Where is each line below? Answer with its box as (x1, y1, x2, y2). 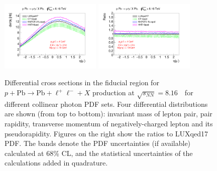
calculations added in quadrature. (5, 157, 108, 168)
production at (92, 87, 135, 98)
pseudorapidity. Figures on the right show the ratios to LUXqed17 (5, 128, 208, 138)
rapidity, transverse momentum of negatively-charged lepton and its (5, 118, 213, 128)
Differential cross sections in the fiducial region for (5, 77, 159, 88)
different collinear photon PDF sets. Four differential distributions (5, 98, 208, 109)
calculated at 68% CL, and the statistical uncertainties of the (5, 147, 193, 158)
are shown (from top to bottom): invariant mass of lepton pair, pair (5, 108, 212, 119)
